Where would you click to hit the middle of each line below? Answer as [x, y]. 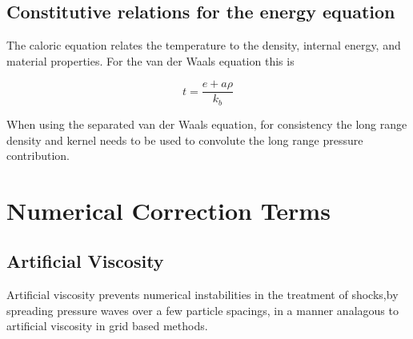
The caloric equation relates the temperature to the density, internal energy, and [204, 45]
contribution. [38, 156]
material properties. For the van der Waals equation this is [150, 60]
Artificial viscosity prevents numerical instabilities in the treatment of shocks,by [202, 295]
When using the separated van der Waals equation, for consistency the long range [207, 124]
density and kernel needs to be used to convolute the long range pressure [185, 140]
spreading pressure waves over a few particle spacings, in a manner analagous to [202, 310]
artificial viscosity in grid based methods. [107, 326]
